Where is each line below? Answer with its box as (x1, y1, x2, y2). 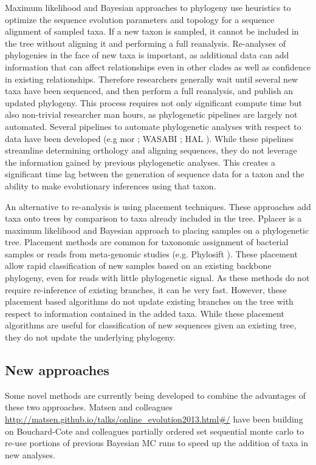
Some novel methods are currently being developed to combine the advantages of (5, 389, 306, 401)
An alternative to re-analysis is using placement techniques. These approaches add (5, 200, 311, 212)
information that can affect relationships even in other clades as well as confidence (5, 60, 311, 73)
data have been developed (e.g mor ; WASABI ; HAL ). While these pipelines (5, 132, 294, 144)
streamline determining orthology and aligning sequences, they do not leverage (5, 144, 297, 157)
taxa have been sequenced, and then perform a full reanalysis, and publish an (5, 84, 294, 97)
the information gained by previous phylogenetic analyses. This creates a (5, 155, 276, 168)
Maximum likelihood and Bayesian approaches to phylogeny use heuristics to (5, 1, 291, 13)
